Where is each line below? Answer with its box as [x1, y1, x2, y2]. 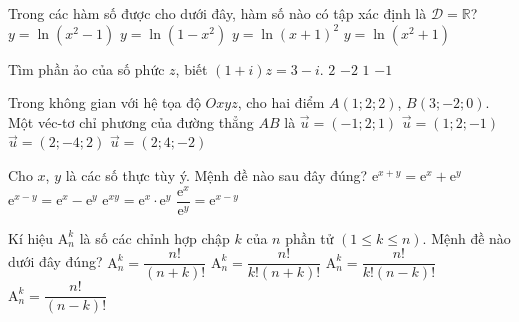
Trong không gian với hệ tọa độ [8, 92, 201, 113]
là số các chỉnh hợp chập [79, 227, 230, 248]
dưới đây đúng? [8, 251, 103, 272]
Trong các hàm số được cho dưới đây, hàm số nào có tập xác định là [8, 3, 427, 23]
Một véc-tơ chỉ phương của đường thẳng [8, 111, 254, 132]
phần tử [285, 227, 334, 248]
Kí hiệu [8, 227, 54, 248]
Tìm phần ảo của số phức [8, 58, 165, 79]
